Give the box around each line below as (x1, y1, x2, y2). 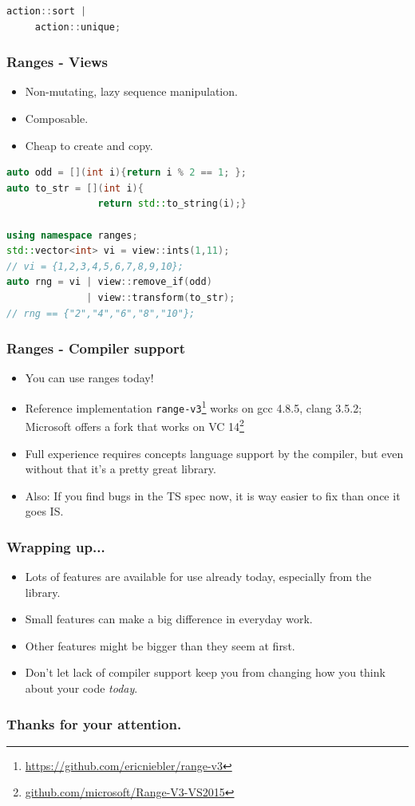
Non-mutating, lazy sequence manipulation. (25, 83, 238, 100)
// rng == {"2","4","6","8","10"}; (6, 307, 196, 319)
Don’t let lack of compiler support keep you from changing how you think (25, 664, 385, 681)
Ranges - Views (6, 52, 109, 72)
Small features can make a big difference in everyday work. (25, 610, 313, 627)
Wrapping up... (6, 536, 105, 556)
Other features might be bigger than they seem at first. (25, 637, 295, 654)
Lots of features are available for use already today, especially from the (25, 568, 372, 585)
